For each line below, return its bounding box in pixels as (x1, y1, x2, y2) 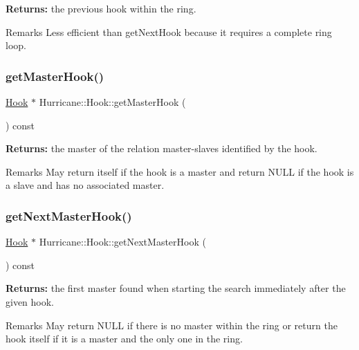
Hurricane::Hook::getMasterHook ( (39, 95, 186, 109)
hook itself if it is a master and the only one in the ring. (6, 331, 243, 346)
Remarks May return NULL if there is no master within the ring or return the (6, 317, 338, 332)
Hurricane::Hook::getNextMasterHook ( (39, 234, 206, 249)
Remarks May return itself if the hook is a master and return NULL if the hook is (6, 164, 354, 178)
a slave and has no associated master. (6, 178, 165, 192)
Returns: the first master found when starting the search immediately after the (6, 281, 346, 295)
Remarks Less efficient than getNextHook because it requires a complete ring (6, 24, 332, 39)
